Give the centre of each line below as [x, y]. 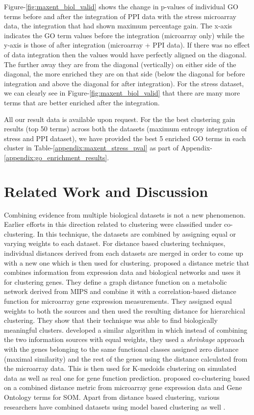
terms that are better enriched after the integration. [82, 102]
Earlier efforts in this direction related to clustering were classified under [113, 224]
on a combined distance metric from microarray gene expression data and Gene [123, 387]
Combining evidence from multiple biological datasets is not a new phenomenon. [125, 214]
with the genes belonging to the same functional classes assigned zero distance [121, 349]
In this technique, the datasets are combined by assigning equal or [137, 233]
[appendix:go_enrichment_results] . [57, 157]
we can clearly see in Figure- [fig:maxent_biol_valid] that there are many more [122, 93]
